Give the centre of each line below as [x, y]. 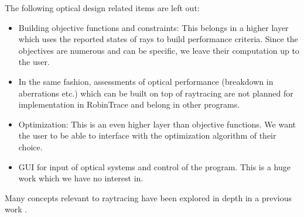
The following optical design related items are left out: [102, 8]
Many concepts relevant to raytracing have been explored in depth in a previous [148, 197]
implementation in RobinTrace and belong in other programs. [129, 104]
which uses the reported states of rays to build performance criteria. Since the [158, 39]
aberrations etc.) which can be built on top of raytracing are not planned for [156, 93]
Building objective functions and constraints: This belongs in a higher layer [153, 27]
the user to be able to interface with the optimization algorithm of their [147, 135]
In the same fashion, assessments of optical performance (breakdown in [146, 81]
